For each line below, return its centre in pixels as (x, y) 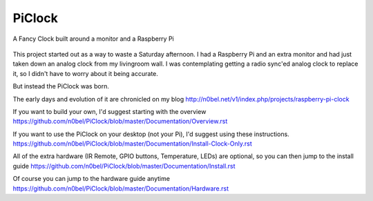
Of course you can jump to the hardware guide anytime (92, 179)
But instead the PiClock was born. (61, 86)
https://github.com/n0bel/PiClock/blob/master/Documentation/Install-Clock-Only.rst (132, 144)
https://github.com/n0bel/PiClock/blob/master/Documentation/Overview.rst (120, 122)
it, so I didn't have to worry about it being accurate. (86, 73)
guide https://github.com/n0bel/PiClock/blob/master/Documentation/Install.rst (124, 166)
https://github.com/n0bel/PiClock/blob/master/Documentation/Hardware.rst (121, 188)
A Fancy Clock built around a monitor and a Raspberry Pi (93, 39)
